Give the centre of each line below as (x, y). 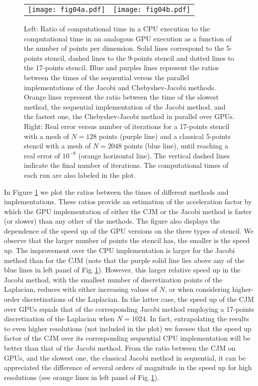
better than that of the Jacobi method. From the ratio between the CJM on (120, 348)
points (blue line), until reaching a (176, 146)
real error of (42, 155)
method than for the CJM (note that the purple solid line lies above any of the (124, 260)
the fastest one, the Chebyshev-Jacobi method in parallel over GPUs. (129, 116)
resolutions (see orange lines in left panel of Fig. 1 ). (82, 377)
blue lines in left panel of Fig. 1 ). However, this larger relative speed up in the (122, 270)
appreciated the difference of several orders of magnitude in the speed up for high (128, 367)
